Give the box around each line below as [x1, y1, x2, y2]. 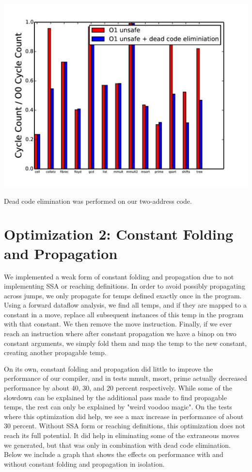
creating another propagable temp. [4, 347, 107, 358]
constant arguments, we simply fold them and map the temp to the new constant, [4, 338, 247, 348]
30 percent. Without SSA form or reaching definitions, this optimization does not [4, 421, 245, 431]
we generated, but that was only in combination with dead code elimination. [4, 439, 231, 450]
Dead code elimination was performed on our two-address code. [4, 195, 192, 206]
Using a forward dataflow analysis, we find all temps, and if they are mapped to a [4, 300, 247, 310]
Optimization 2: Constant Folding [4, 224, 233, 244]
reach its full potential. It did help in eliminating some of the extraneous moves [4, 430, 239, 440]
